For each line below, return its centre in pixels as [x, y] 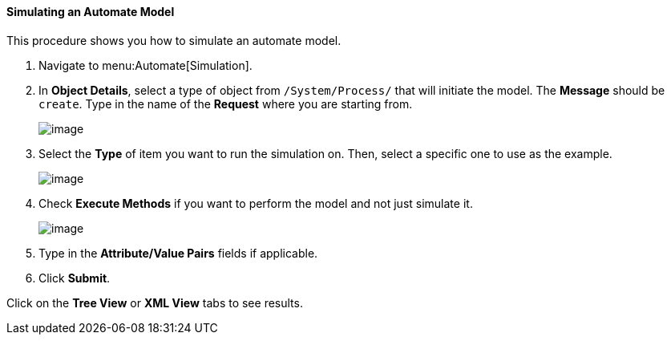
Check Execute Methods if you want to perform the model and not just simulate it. [256, 203]
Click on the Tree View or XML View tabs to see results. [155, 302]
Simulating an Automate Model [91, 12]
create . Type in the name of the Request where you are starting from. [226, 104]
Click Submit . [75, 278]
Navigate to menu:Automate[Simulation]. [146, 65]
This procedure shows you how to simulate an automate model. [174, 40]
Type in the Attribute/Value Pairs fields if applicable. [178, 253]
